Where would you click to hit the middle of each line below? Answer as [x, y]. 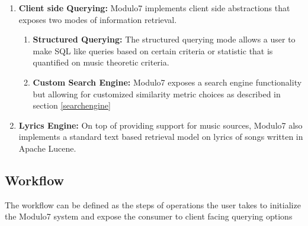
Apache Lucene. [47, 148]
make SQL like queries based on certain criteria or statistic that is [153, 50]
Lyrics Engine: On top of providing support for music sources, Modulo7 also [161, 125]
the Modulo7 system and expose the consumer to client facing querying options [149, 216]
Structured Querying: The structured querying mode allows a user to [164, 39]
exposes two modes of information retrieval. [98, 19]
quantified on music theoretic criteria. [101, 62]
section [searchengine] [72, 105]
